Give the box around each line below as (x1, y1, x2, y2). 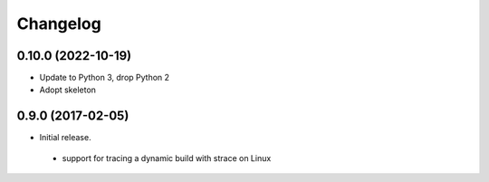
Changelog (16, 14, 101, 34)
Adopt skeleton (39, 84, 97, 95)
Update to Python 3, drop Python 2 (39, 72, 170, 83)
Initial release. (39, 132, 91, 143)
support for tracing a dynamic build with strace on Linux (62, 152, 272, 163)
